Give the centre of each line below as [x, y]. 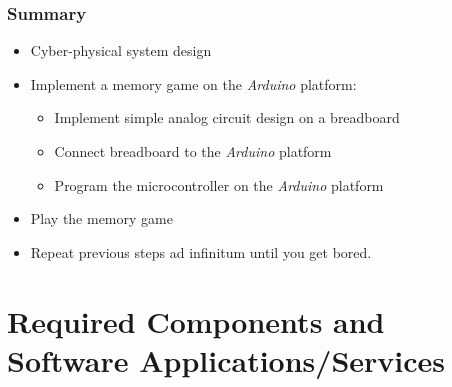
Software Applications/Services [226, 359]
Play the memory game [101, 218]
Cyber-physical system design [121, 50]
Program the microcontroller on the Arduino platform [219, 184]
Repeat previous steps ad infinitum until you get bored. [201, 251]
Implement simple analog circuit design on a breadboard [227, 117]
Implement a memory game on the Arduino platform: [193, 83]
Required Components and [196, 320]
